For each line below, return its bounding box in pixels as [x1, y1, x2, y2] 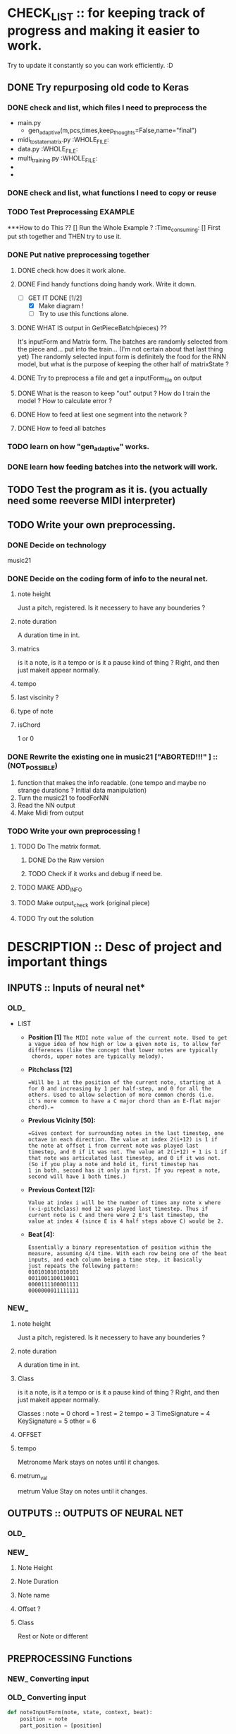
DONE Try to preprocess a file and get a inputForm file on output [17, 373, 202, 383]
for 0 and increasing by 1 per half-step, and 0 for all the [27, 1085, 211, 1092]
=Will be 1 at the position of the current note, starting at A [27, 1078, 221, 1086]
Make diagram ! [38, 301, 85, 310]
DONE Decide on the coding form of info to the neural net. [7, 574, 209, 583]
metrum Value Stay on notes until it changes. [17, 1486, 148, 1495]
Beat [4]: [27, 1230, 55, 1238]
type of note [17, 707, 54, 716]
